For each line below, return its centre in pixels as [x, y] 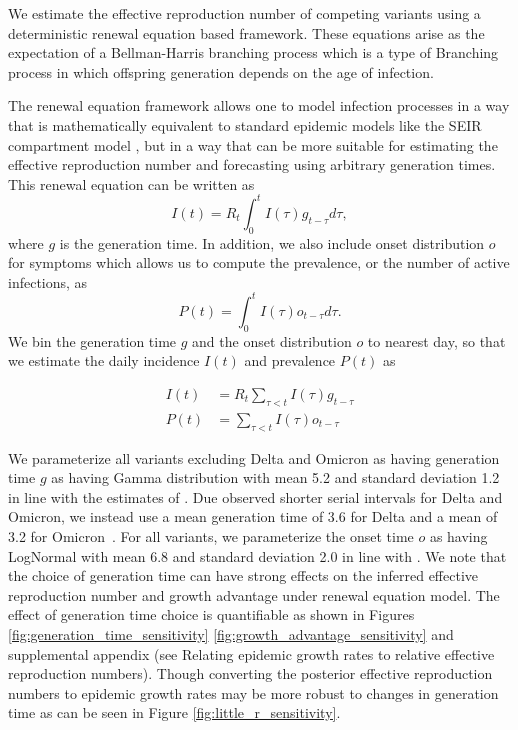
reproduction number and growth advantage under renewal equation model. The [254, 594]
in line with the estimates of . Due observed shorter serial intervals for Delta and [255, 496]
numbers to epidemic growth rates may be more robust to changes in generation [253, 692]
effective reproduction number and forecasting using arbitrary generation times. [252, 164]
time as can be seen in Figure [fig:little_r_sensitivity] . [174, 712]
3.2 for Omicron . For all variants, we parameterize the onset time [211, 535]
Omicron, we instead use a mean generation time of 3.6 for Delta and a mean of [253, 516]
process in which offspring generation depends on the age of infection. [221, 71]
